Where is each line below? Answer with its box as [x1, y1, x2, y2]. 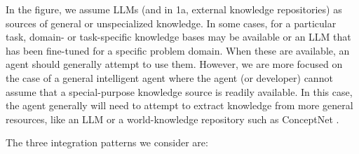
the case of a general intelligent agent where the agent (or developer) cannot [6, 70, 333, 85]
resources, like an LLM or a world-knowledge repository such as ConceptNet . [6, 111, 339, 126]
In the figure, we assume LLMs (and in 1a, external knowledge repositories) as [6, 2, 342, 16]
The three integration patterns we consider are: [6, 135, 208, 150]
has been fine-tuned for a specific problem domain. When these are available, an [6, 43, 350, 57]
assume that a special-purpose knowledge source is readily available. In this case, [6, 84, 353, 99]
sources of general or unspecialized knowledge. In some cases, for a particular [6, 15, 337, 30]
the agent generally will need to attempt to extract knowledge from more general [6, 98, 353, 113]
